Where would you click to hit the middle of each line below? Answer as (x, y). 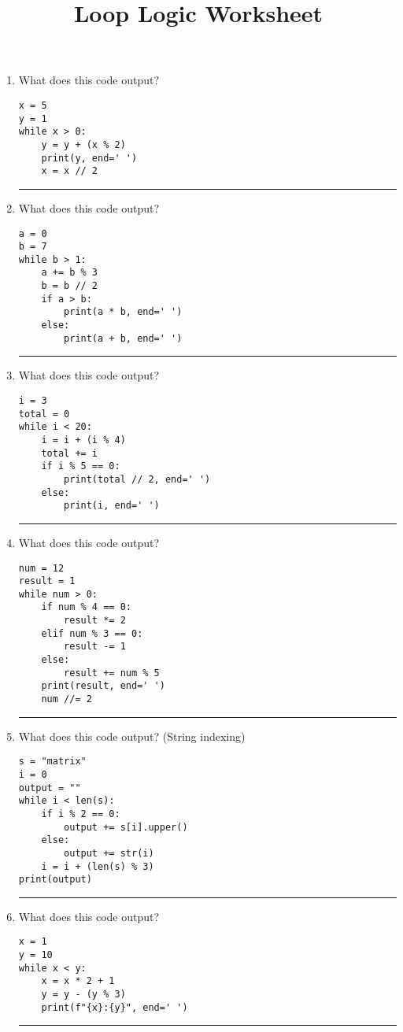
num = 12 (41, 568)
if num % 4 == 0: (86, 607)
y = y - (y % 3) (83, 995)
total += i (70, 453)
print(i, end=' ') (112, 506)
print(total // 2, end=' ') (137, 479)
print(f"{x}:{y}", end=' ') (115, 1007)
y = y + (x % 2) (83, 144)
